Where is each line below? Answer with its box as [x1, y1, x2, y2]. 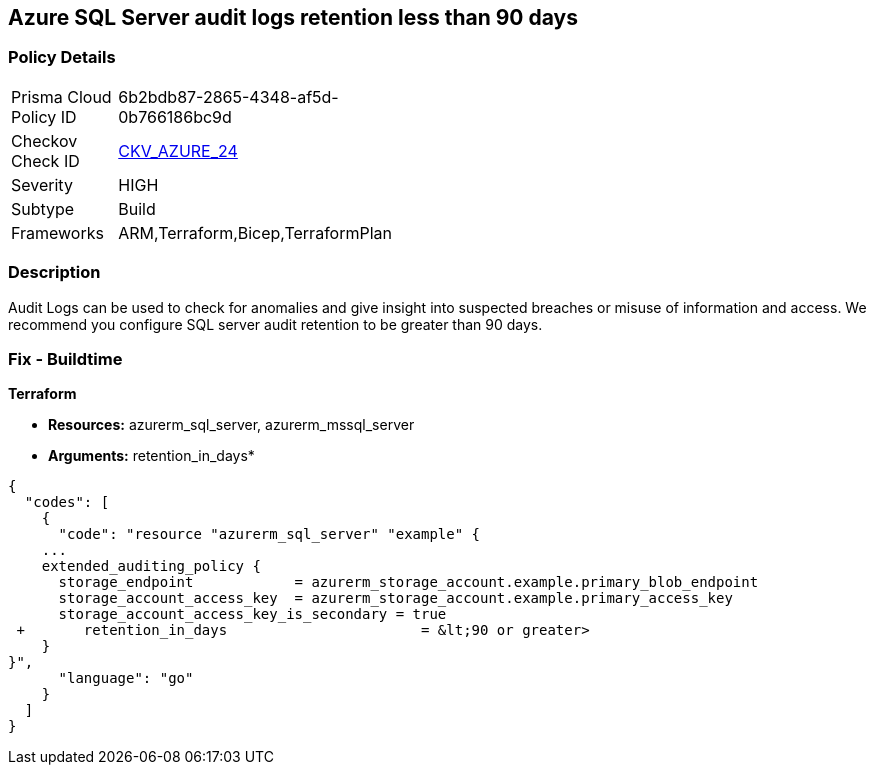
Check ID [11, 150, 80, 171]
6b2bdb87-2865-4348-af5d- [118, 86, 339, 107]
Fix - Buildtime [8, 348, 123, 369]
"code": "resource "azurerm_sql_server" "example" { [58, 526, 481, 543]
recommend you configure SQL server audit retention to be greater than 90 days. [8, 315, 543, 333]
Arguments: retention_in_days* [48, 447, 255, 465]
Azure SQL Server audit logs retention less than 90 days [8, 5, 578, 30]
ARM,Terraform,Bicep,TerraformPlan [118, 222, 392, 243]
